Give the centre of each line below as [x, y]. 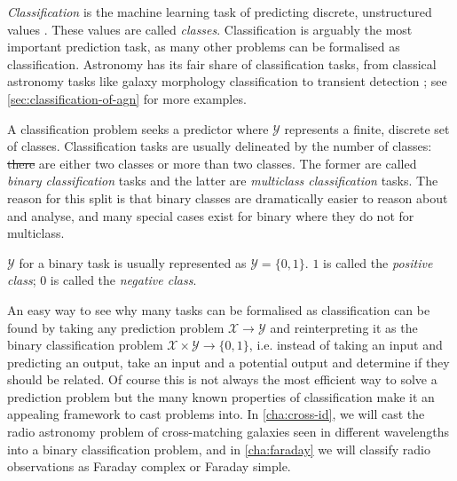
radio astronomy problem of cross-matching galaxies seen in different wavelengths [228, 432]
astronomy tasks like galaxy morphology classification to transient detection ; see [227, 81]
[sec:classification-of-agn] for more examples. [127, 98]
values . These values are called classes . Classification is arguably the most [210, 29]
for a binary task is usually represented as [133, 262]
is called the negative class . [123, 280]
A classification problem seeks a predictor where [138, 128]
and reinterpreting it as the [344, 327]
